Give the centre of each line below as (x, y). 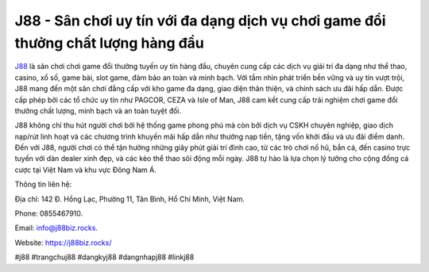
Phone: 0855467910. (49, 213)
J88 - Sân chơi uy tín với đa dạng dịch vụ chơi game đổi (200, 21)
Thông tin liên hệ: (43, 184)
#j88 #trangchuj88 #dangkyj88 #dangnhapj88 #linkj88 (104, 257)
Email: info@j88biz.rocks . (56, 228)
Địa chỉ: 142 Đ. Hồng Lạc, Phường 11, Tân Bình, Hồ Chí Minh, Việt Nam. (130, 199)
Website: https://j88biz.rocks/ (63, 243)
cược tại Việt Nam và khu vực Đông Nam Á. (85, 170)
